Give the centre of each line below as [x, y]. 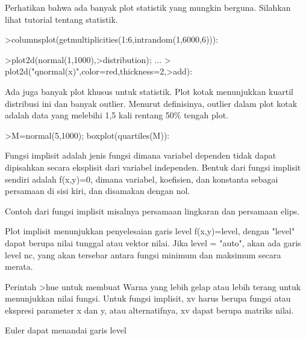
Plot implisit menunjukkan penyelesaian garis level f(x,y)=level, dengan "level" [150, 231]
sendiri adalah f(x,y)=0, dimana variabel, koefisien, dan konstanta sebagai [142, 179]
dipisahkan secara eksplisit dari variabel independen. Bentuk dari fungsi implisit [153, 167]
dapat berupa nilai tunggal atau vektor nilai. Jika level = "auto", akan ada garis [153, 242]
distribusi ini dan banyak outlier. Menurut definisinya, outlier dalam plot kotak [151, 103]
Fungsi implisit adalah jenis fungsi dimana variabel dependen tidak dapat [141, 155]
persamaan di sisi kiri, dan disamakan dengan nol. [98, 191]
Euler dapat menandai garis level [66, 330]
